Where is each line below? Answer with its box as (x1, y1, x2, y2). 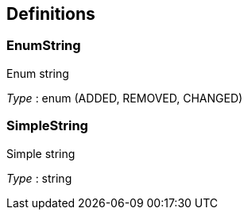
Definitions (6, 4, 95, 24)
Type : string (6, 171, 72, 185)
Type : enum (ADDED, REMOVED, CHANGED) (6, 91, 243, 105)
